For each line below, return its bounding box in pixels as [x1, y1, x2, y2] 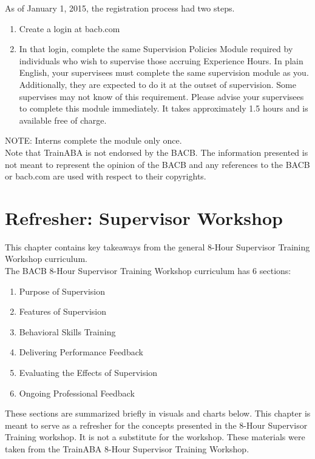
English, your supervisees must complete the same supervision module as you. [19, 66, 309, 79]
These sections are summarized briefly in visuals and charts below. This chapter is [5, 407, 311, 420]
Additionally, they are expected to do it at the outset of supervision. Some [19, 78, 296, 90]
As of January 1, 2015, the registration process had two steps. [5, 2, 235, 14]
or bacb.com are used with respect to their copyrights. [5, 170, 206, 183]
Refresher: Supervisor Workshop [5, 205, 283, 230]
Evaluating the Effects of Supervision [19, 366, 158, 378]
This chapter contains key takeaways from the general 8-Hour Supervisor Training [5, 240, 310, 253]
